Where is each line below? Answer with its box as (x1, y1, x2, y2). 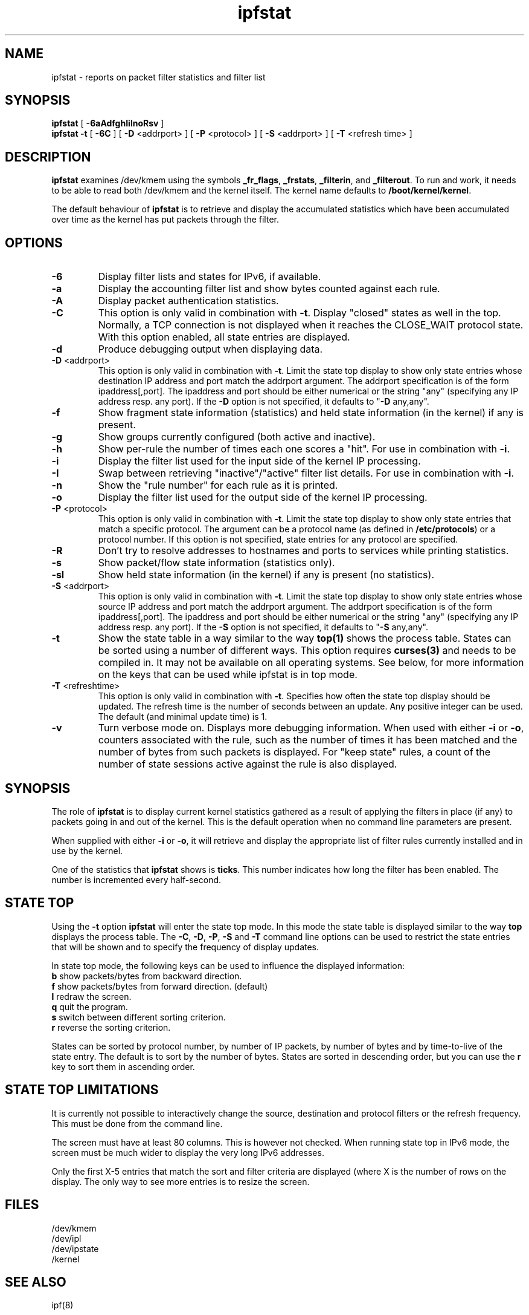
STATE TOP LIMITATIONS (5, 1082, 159, 1098)
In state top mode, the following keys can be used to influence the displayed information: (51, 960, 405, 971)
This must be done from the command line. (51, 1118, 223, 1129)
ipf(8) (51, 1300, 74, 1311)
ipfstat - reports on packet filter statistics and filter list (51, 71, 266, 82)
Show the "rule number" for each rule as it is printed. (98, 479, 338, 492)
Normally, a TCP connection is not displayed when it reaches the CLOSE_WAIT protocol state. (98, 319, 524, 331)
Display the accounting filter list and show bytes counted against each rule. (98, 282, 440, 295)
